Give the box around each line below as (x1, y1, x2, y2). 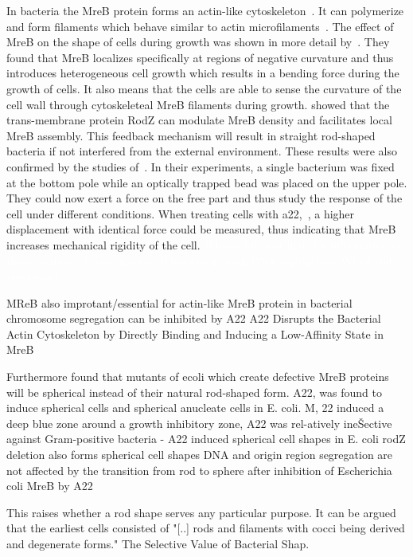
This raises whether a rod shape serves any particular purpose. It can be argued (6, 504, 396, 520)
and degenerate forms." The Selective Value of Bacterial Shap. (6, 535, 310, 551)
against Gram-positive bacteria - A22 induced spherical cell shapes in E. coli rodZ (6, 430, 406, 447)
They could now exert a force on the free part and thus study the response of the (6, 190, 403, 206)
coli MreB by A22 (6, 477, 93, 494)
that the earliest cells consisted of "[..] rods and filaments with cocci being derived (6, 520, 405, 536)
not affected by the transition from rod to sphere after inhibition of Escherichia (6, 461, 392, 478)
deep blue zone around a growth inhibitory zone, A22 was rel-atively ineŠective (6, 414, 392, 431)
